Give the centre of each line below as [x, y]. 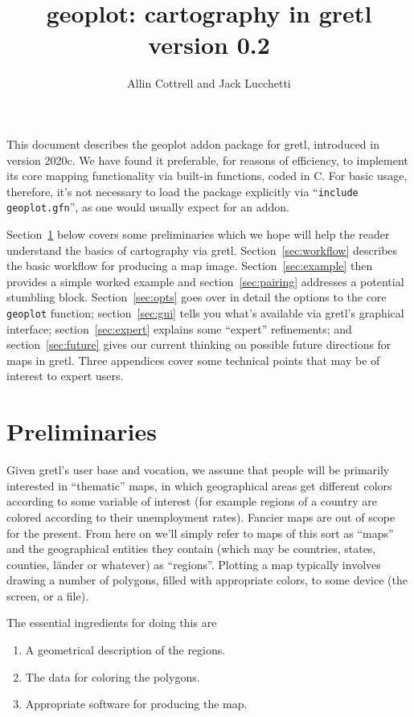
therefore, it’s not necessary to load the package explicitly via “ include [182, 191]
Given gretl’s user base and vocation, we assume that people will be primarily [198, 470]
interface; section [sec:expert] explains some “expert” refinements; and [179, 328]
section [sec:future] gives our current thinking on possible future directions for [199, 344]
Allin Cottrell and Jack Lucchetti [209, 83]
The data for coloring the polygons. [113, 676]
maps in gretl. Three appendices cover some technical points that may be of [193, 360]
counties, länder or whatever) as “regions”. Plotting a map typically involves [194, 564]
